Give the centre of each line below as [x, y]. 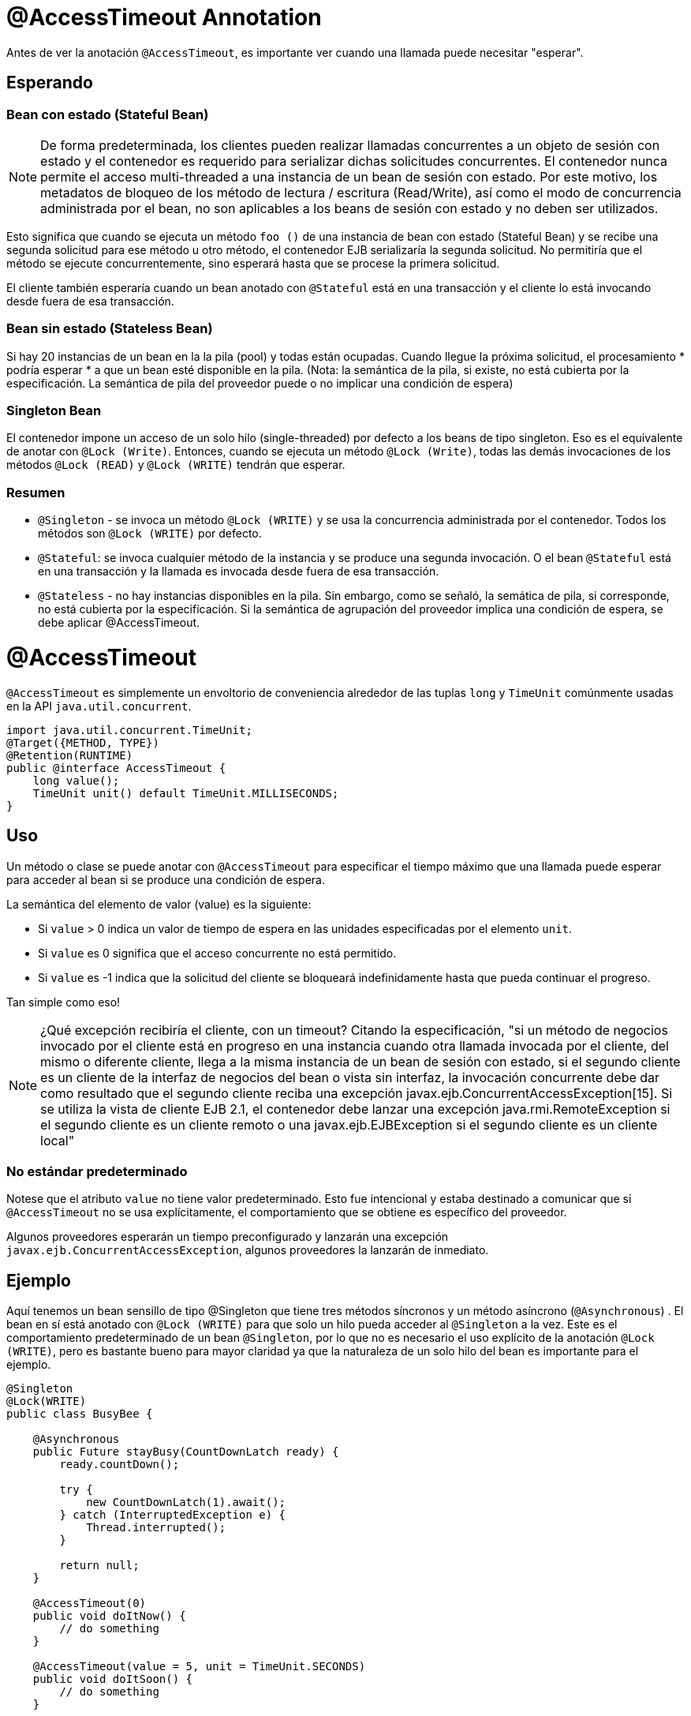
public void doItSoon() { [113, 1679]
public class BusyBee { [80, 1414]
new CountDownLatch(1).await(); [186, 1502]
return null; [99, 1566]
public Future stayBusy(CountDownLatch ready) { [186, 1452]
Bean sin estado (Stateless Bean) [110, 329]
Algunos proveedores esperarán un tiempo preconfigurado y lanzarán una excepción [228, 1237]
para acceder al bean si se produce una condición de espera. [166, 879]
